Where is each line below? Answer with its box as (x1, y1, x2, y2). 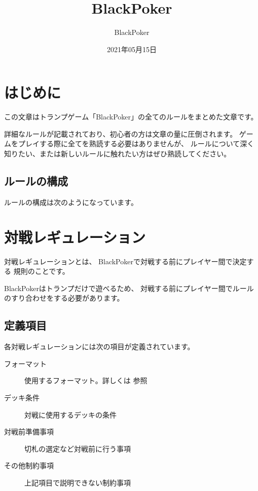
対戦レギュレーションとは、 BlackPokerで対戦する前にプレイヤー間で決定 (4, 256, 247, 266)
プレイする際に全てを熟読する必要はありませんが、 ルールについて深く (18, 138, 254, 149)
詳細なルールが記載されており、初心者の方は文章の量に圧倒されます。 (4, 128, 237, 139)
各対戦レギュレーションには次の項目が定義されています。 (4, 341, 195, 352)
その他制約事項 (4, 460, 54, 471)
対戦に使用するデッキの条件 (24, 409, 117, 420)
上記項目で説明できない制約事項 (24, 477, 131, 487)
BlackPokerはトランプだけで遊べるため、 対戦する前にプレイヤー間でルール (4, 282, 254, 293)
